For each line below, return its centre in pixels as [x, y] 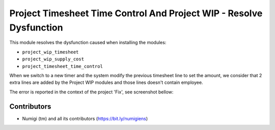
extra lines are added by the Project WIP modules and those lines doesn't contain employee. [106, 83]
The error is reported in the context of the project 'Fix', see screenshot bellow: [91, 92]
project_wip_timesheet [50, 52]
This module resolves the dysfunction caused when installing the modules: [88, 43]
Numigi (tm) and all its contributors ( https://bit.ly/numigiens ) [85, 118]
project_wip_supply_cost [53, 59]
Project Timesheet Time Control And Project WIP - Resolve [136, 13]
